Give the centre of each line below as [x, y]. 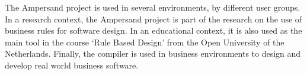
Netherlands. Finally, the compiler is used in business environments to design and [153, 53]
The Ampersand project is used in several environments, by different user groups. [153, 7]
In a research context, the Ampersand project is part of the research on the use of [153, 19]
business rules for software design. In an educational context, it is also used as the [153, 30]
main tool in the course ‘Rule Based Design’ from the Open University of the [145, 42]
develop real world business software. [72, 65]
